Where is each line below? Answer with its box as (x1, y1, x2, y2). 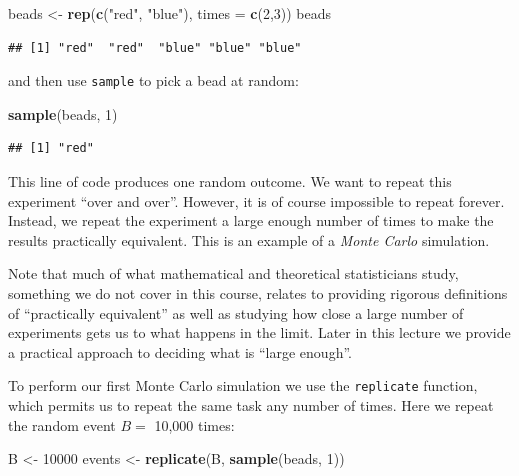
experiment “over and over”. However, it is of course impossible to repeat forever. (8, 190, 505, 211)
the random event (8, 414, 116, 435)
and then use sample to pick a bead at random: (8, 70, 299, 91)
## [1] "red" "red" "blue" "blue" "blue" (8, 40, 302, 55)
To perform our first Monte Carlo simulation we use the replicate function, (8, 375, 478, 396)
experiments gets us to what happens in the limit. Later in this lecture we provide (8, 322, 511, 343)
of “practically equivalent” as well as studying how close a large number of (8, 302, 464, 323)
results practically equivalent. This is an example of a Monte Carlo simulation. (8, 229, 490, 250)
